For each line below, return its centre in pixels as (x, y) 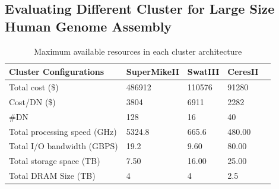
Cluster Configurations (57, 72)
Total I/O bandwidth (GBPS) (64, 146)
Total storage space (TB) (55, 161)
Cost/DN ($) (32, 101)
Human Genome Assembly (88, 26)
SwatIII (203, 72)
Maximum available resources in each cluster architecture (138, 51)
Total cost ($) (34, 87)
